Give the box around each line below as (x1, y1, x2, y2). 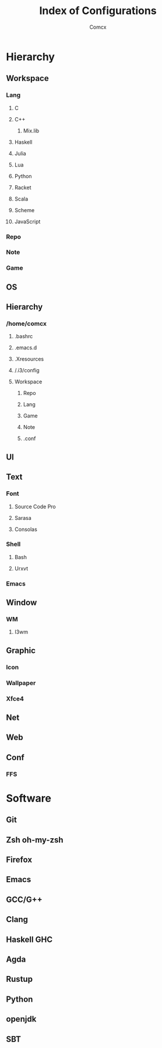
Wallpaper (6, 679, 36, 687)
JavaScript (14, 218, 41, 225)
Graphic (6, 645, 36, 655)
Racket (14, 183, 31, 191)
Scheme (14, 206, 35, 213)
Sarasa (14, 514, 32, 521)
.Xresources (14, 356, 44, 363)
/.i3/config (14, 367, 40, 374)
